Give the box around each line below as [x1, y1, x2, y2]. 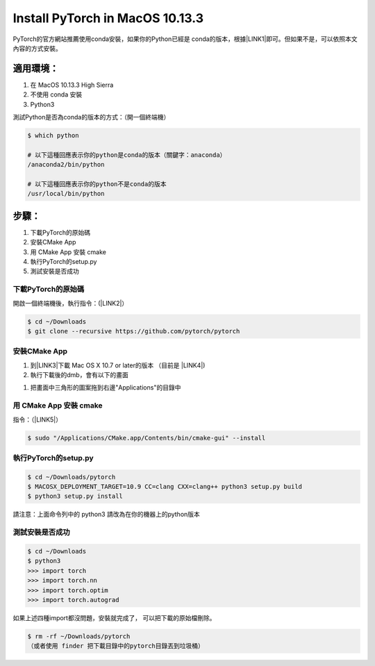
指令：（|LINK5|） [12, 415, 62, 424]
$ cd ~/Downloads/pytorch [27, 473, 116, 481]
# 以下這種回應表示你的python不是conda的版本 [27, 180, 167, 188]
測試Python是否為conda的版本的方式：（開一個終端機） [12, 113, 170, 122]
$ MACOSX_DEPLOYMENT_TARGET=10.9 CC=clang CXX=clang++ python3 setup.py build [27, 483, 302, 491]
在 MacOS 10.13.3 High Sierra [30, 81, 114, 89]
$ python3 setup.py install [27, 492, 123, 500]
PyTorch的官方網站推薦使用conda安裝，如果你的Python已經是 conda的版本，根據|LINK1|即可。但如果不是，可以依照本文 [12, 35, 358, 43]
